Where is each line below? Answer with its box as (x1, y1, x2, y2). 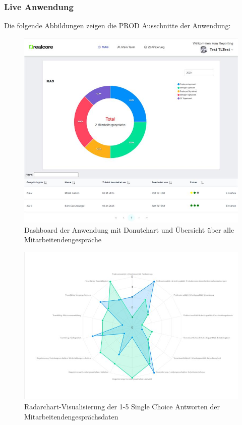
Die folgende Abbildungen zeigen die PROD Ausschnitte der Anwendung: (4, 20, 231, 31)
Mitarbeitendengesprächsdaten (24, 411, 118, 421)
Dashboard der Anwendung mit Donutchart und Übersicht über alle (24, 224, 234, 235)
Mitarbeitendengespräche (24, 234, 102, 245)
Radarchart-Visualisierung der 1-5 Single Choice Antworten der (24, 401, 220, 411)
